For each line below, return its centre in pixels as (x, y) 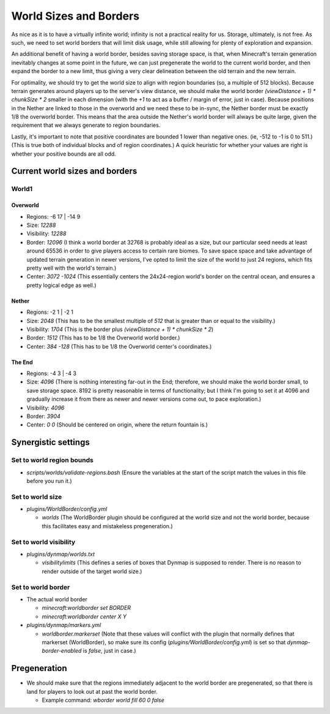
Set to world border (41, 587)
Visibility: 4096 (46, 408)
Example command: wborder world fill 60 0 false (103, 700)
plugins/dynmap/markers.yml (64, 625)
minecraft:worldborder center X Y (84, 617)
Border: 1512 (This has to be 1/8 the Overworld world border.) (103, 338)
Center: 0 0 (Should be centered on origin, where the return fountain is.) (117, 425)
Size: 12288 (41, 225)
